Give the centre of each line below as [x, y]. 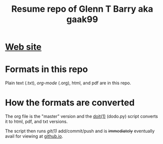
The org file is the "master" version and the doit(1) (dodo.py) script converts [81, 117]
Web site [23, 47]
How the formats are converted [70, 103]
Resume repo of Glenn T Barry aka [82, 9]
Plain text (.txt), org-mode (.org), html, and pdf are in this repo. [68, 83]
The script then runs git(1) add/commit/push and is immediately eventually [80, 131]
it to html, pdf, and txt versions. [36, 121]
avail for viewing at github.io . [34, 136]
